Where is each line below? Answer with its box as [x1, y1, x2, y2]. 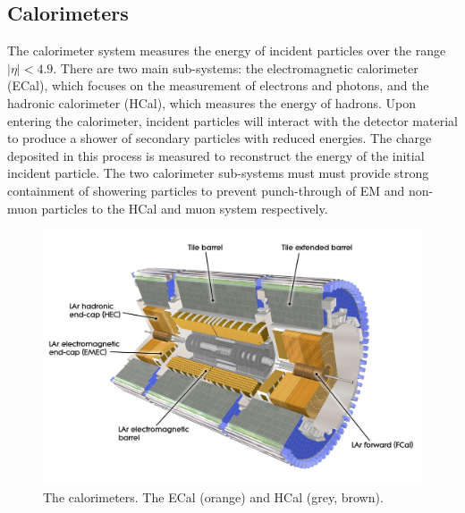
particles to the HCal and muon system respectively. [41, 198, 328, 217]
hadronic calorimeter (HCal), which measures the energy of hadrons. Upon [7, 93, 417, 112]
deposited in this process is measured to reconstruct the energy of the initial [7, 146, 425, 164]
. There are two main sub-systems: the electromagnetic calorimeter [53, 58, 418, 77]
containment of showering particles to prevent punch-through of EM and [7, 181, 405, 199]
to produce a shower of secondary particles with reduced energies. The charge [7, 129, 432, 147]
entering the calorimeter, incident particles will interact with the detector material [7, 111, 458, 130]
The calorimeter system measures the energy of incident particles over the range [7, 41, 446, 60]
